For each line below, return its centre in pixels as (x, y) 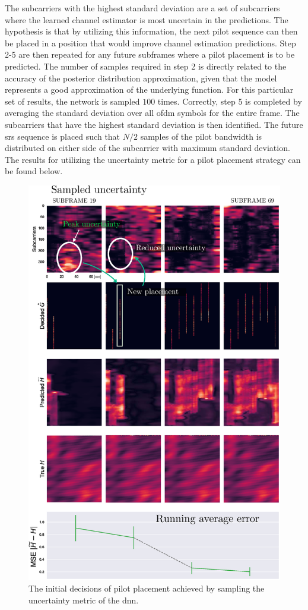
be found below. (34, 171)
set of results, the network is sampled (72, 101)
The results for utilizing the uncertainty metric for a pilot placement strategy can (153, 159)
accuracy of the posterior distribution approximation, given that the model (141, 78)
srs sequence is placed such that (63, 136)
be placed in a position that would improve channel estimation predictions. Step (150, 43)
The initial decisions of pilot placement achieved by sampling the (147, 588)
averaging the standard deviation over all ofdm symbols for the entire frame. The (152, 113)
